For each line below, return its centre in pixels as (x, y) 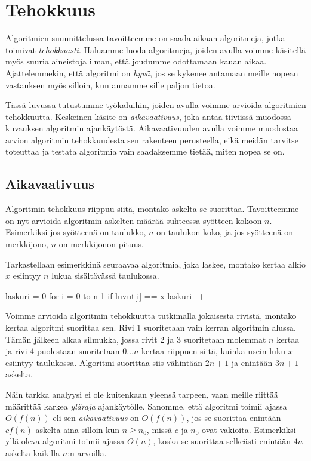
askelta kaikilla (33, 452)
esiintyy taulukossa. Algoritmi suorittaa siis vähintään (104, 362)
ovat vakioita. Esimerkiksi (249, 429)
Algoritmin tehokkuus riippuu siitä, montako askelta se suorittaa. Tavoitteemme (152, 209)
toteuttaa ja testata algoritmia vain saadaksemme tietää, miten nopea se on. (145, 151)
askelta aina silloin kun (78, 429)
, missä (159, 429)
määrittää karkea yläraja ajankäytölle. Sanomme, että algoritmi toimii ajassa (146, 406)
